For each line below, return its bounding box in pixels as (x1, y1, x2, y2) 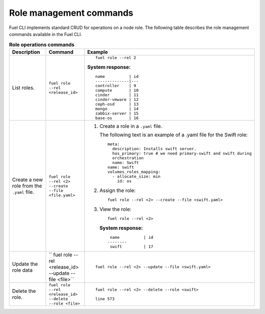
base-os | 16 (95, 115, 139, 121)
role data (12, 266, 33, 273)
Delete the (12, 288, 36, 295)
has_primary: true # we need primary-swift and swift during (112, 151, 252, 156)
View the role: (99, 206, 132, 213)
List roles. (12, 84, 35, 91)
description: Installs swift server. (112, 146, 197, 151)
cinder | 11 (95, 92, 139, 97)
